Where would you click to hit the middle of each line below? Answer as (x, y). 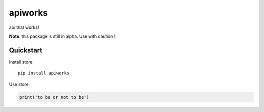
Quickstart (26, 50)
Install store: (22, 62)
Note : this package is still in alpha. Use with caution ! (62, 36)
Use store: (20, 84)
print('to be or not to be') (54, 97)
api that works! (24, 27)
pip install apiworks (44, 73)
